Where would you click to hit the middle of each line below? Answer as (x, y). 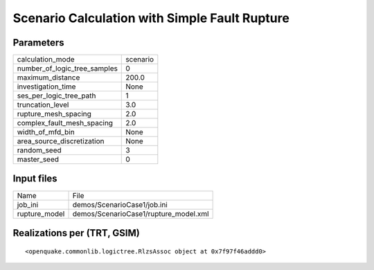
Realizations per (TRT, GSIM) (76, 233)
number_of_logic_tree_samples (67, 69)
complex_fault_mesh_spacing (65, 123)
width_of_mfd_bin (46, 132)
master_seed (38, 159)
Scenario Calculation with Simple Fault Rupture (151, 18)
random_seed (39, 150)
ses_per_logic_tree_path (56, 96)
